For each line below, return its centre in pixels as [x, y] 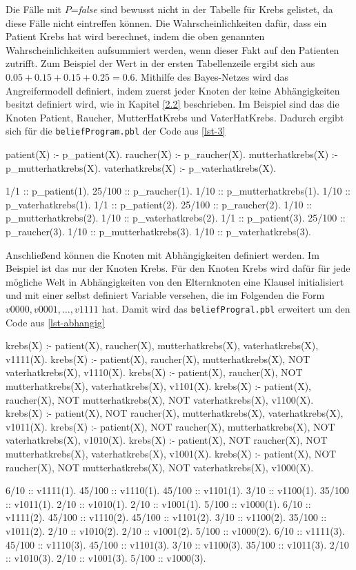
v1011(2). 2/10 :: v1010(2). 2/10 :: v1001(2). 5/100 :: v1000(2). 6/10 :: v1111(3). [175, 530]
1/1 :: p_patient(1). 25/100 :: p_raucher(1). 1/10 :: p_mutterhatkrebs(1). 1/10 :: [178, 191]
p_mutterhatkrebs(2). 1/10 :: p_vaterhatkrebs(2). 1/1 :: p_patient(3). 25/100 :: [176, 218]
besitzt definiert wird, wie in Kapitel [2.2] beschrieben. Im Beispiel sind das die [172, 104]
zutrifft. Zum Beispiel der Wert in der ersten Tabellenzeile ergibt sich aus [160, 63]
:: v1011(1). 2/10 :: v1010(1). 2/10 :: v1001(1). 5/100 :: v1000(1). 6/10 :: [158, 503]
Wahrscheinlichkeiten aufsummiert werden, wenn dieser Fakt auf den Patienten [172, 49]
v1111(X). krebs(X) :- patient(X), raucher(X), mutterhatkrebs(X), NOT [158, 358]
